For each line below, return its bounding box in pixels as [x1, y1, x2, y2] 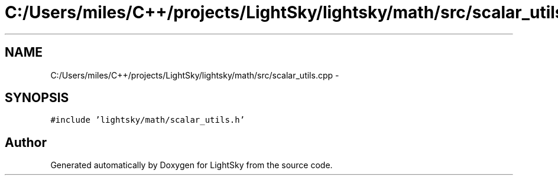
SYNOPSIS [5, 90, 69, 106]
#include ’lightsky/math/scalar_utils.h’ [50, 115, 245, 125]
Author [5, 135, 47, 150]
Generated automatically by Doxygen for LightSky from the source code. [50, 160, 333, 171]
